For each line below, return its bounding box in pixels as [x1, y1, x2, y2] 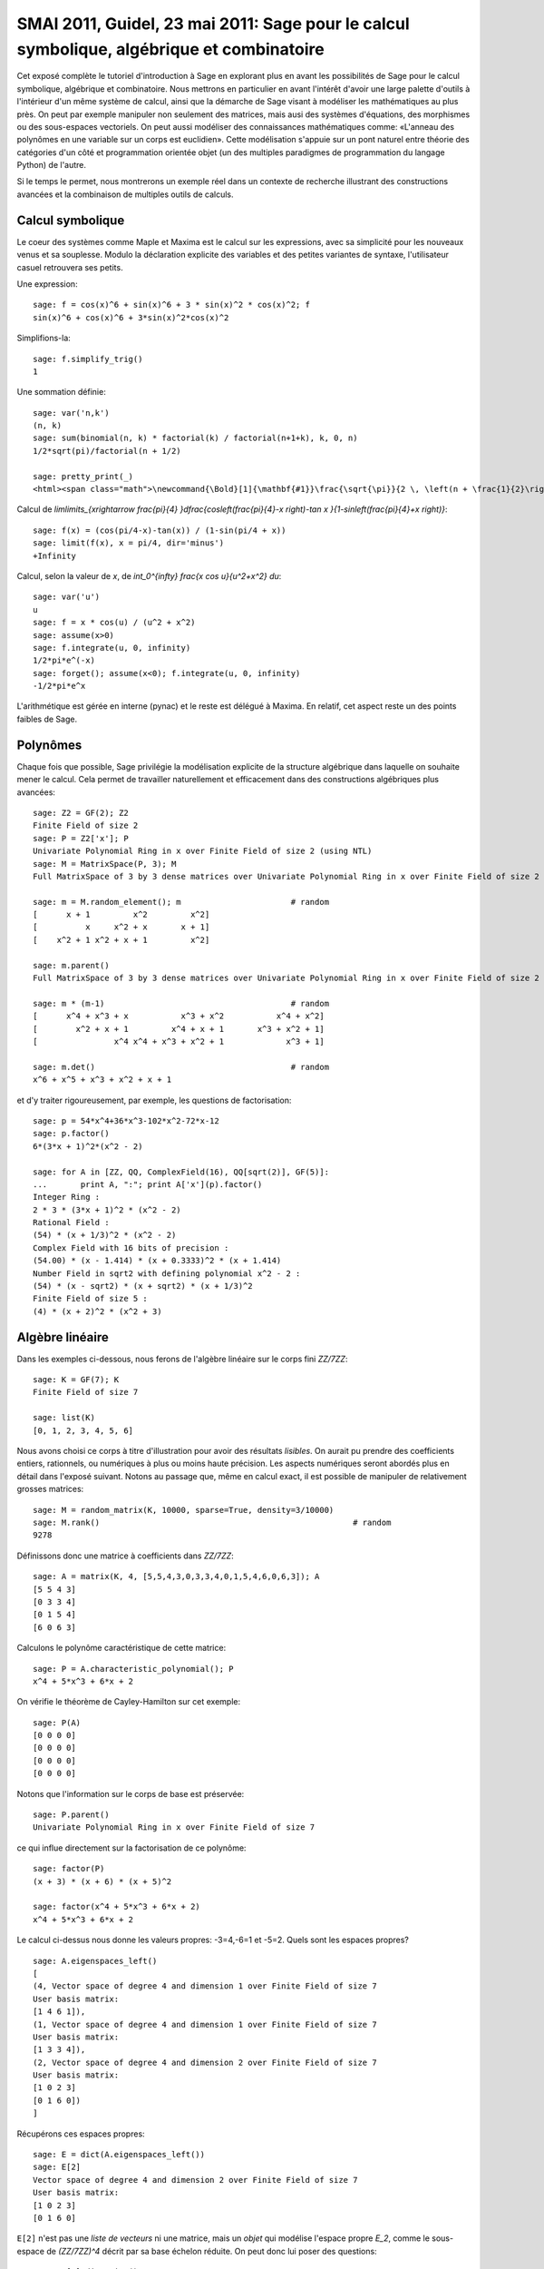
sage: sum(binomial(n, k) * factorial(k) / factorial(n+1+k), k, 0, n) [33, 433, 358, 444]
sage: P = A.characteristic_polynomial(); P [33, 1664, 235, 1674]
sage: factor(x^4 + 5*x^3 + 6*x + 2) [33, 1901, 201, 1912]
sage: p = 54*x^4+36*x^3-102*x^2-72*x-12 [33, 1115, 219, 1125]
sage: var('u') [33, 592, 101, 603]
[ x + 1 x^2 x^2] [33, 909, 210, 920]
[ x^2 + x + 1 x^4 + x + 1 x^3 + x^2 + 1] [33, 1024, 325, 1034]
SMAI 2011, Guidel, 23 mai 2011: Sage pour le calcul [16, 14, 410, 34]
